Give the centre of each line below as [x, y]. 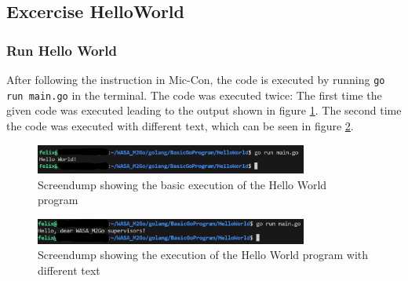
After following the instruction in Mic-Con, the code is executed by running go [196, 79]
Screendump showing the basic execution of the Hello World [182, 184]
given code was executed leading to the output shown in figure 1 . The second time [204, 110]
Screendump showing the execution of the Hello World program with [203, 255]
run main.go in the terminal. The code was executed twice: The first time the [194, 95]
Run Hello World [62, 50]
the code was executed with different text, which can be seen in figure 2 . [180, 125]
